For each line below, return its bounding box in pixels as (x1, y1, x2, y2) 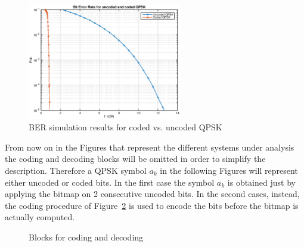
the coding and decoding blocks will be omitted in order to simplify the (5, 152, 266, 165)
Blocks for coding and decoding (29, 230, 144, 243)
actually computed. (5, 211, 75, 223)
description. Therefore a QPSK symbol (5, 164, 147, 176)
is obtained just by (227, 176, 296, 188)
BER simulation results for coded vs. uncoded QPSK (29, 121, 222, 133)
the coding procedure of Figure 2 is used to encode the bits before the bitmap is (5, 199, 299, 211)
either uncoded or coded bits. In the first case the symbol (5, 176, 215, 188)
